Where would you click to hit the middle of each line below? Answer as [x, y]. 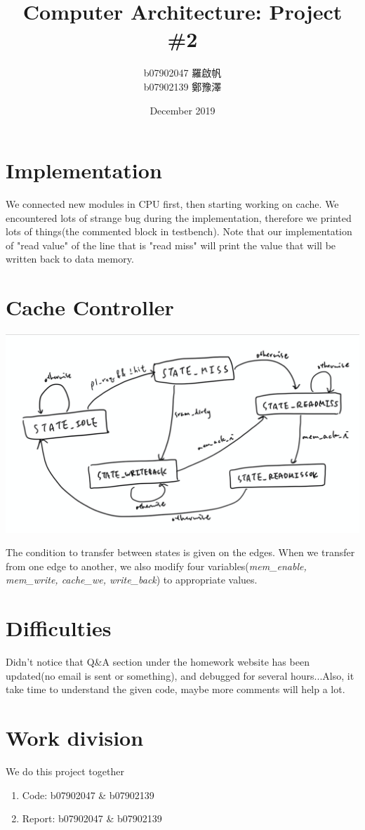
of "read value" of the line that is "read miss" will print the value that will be [171, 245]
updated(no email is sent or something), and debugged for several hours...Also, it [180, 675]
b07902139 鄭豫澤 [182, 86]
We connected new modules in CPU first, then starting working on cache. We [172, 204]
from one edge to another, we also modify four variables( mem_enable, [156, 566]
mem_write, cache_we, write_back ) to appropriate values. [132, 580]
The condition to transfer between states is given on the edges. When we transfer [180, 552]
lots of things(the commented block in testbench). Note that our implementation [179, 231]
